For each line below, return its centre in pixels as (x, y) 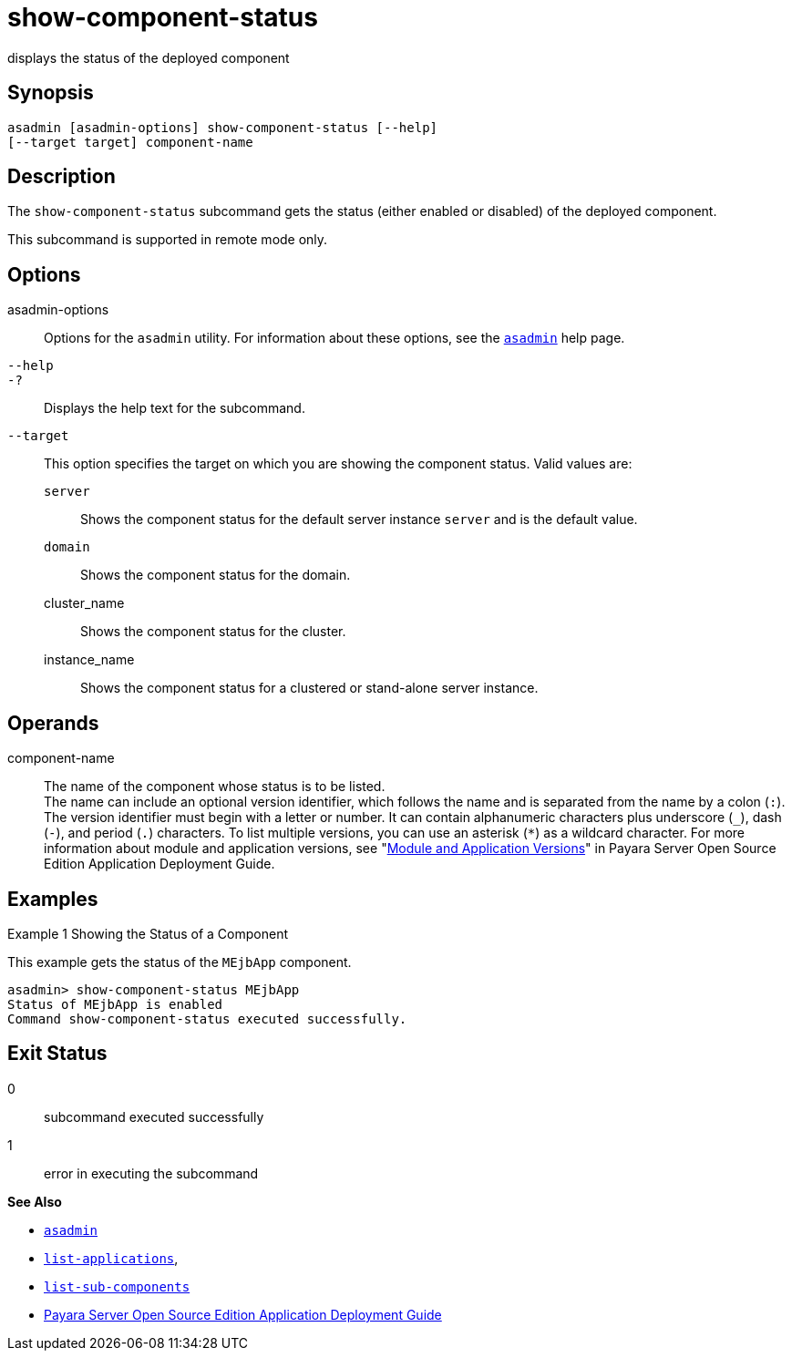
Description (62, 177)
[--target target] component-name (130, 142)
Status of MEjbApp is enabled (115, 1004)
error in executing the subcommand (151, 1173)
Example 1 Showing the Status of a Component (148, 933)
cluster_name (84, 603)
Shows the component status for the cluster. (213, 632)
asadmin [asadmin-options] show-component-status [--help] (223, 127)
